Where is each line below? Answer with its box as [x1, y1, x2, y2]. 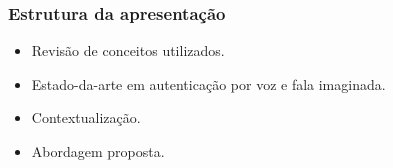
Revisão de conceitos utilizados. [31, 40, 225, 61]
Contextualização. [31, 107, 141, 128]
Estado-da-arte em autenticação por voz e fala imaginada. [31, 73, 386, 94]
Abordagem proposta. [31, 141, 165, 161]
